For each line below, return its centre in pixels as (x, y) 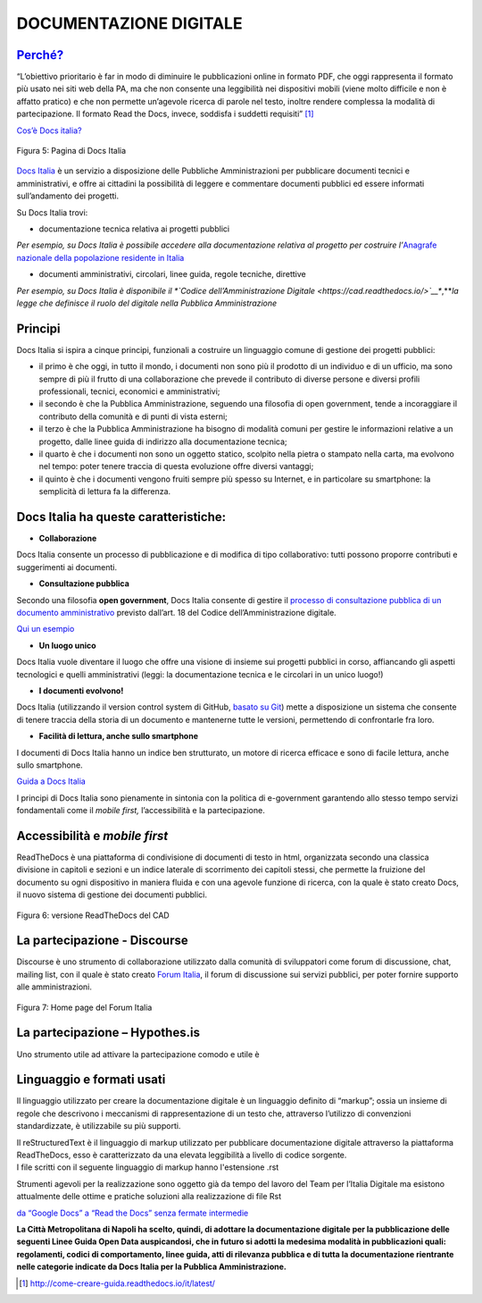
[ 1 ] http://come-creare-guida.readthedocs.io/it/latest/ (117, 1283)
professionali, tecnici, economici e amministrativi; (129, 391)
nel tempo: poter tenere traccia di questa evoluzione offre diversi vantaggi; (176, 467)
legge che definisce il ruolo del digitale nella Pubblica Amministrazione (147, 303)
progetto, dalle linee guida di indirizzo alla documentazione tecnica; (163, 441)
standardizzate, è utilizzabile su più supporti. (99, 1126)
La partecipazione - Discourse (103, 941)
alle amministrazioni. (54, 987)
